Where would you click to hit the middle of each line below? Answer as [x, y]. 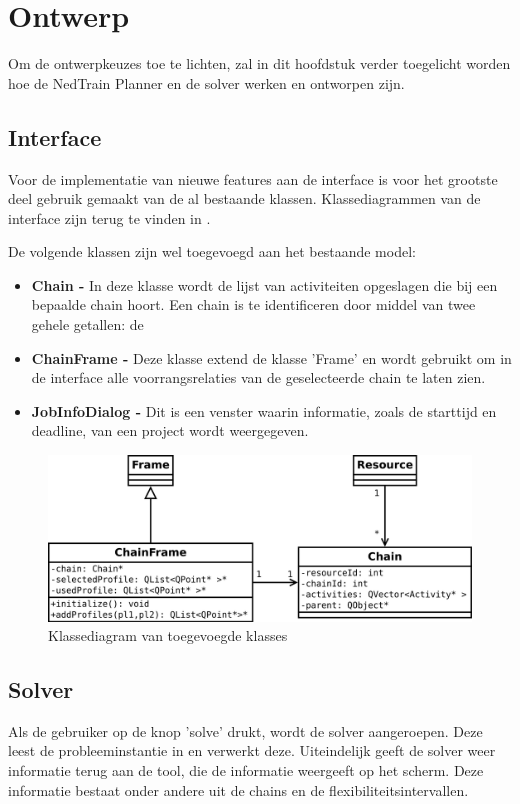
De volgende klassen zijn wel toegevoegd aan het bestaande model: [212, 251]
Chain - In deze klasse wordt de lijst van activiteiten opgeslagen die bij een [264, 284]
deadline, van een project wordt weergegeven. [170, 430]
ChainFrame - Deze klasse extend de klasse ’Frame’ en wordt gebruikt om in [271, 357]
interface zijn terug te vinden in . [109, 217]
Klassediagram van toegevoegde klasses [168, 635]
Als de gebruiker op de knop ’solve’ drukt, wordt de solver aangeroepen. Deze [245, 730]
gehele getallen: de [87, 324]
